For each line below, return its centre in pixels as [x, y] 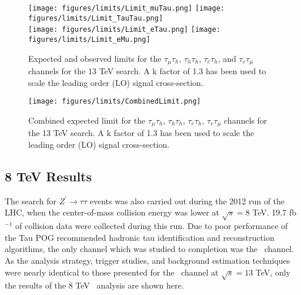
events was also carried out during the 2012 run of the [187, 200]
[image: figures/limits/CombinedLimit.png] [115, 102]
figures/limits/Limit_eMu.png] [89, 39]
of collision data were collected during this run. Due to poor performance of [151, 226]
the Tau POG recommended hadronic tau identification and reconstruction [140, 237]
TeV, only [273, 272]
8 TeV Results [49, 176]
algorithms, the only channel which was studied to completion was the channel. [149, 249]
